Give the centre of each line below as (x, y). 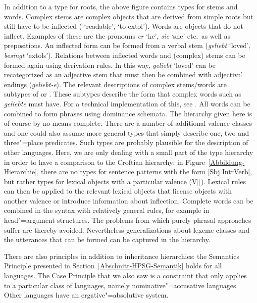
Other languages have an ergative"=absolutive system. (86, 295)
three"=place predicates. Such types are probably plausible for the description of (126, 142)
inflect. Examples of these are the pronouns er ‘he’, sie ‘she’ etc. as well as (117, 35)
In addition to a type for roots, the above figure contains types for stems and (121, 6)
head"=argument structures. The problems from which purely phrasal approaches (128, 220)
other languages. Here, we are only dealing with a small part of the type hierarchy (128, 152)
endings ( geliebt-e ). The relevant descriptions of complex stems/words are (115, 84)
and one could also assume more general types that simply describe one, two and (127, 132)
